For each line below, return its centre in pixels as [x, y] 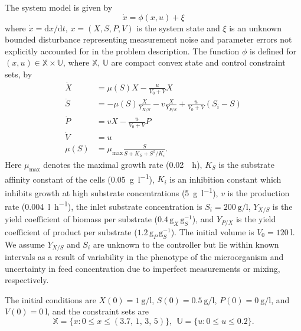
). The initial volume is [212, 231]
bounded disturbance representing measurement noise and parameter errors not [148, 39]
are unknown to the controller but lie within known [186, 244]
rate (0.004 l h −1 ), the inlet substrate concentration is [104, 205]
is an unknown [255, 27]
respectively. [27, 280]
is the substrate [246, 164]
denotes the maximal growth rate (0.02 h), [123, 164]
